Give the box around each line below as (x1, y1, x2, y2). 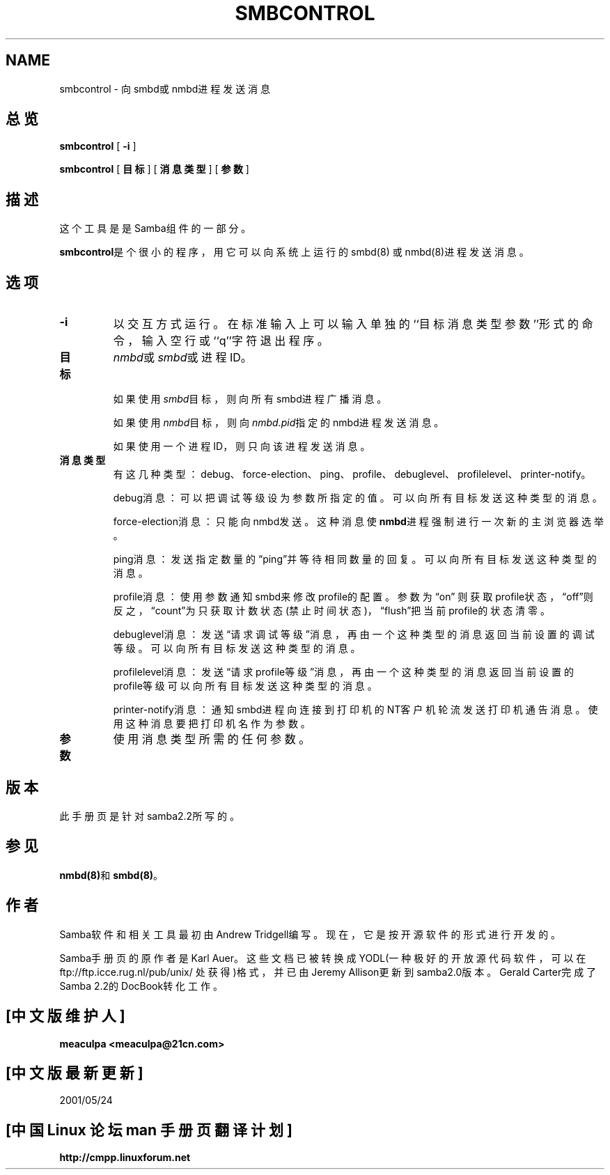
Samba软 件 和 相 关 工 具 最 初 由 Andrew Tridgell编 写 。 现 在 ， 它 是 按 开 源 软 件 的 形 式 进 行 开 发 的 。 (59, 928, 561, 940)
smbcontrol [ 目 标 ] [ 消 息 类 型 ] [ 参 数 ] (59, 163, 249, 176)
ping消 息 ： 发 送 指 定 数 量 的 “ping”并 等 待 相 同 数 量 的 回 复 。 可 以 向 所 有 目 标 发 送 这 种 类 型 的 (113, 553, 597, 566)
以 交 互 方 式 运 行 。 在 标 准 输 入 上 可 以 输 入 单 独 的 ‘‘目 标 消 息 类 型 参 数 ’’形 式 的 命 (113, 317, 593, 332)
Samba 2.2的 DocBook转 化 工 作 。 (59, 979, 223, 992)
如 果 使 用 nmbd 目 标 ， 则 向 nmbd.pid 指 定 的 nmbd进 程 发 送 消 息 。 (113, 417, 444, 429)
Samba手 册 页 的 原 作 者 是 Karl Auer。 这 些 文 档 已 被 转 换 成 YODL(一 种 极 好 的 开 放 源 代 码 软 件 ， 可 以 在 (59, 951, 586, 964)
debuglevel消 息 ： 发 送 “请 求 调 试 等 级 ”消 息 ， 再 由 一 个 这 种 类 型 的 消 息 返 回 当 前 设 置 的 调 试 (113, 628, 595, 641)
